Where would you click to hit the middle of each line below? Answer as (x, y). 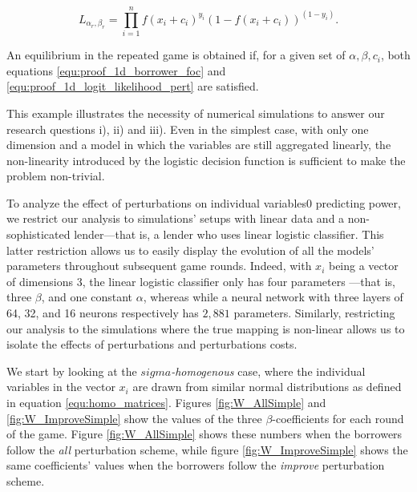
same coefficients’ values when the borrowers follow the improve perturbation (196, 465)
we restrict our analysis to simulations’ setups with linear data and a (176, 218)
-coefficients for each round (338, 418)
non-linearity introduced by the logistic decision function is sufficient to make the (206, 160)
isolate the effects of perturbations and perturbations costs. (152, 344)
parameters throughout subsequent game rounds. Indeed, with (159, 266)
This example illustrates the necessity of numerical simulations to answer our (196, 113)
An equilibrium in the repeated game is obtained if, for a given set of (176, 55)
